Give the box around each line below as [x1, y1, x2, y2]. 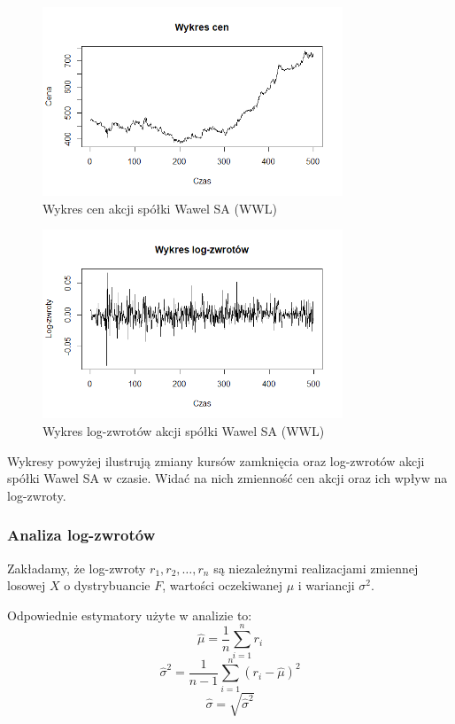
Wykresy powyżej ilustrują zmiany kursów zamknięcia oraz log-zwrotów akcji [7, 451, 425, 470]
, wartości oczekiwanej [162, 576, 283, 595]
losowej [7, 576, 46, 595]
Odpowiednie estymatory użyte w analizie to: [7, 605, 252, 624]
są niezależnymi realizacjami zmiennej [213, 558, 419, 577]
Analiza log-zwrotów [7, 524, 156, 546]
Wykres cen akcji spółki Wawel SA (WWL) [42, 199, 277, 217]
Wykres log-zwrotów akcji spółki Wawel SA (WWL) [42, 422, 325, 440]
